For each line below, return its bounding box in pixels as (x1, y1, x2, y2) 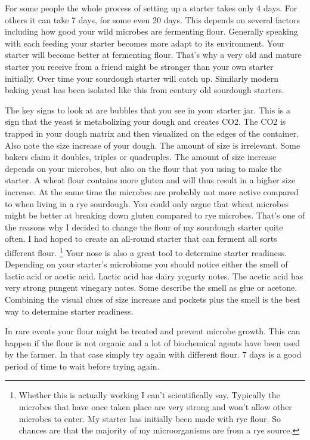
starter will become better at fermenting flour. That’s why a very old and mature (5, 48, 302, 61)
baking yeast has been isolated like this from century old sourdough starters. (5, 84, 284, 96)
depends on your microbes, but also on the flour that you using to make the (5, 162, 282, 174)
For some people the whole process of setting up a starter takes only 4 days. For (5, 2, 297, 14)
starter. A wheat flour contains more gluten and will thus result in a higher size (5, 174, 296, 186)
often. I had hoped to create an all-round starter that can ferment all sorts (5, 232, 277, 245)
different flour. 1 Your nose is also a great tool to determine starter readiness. (5, 244, 287, 259)
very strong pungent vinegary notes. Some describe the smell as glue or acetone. (5, 281, 297, 294)
